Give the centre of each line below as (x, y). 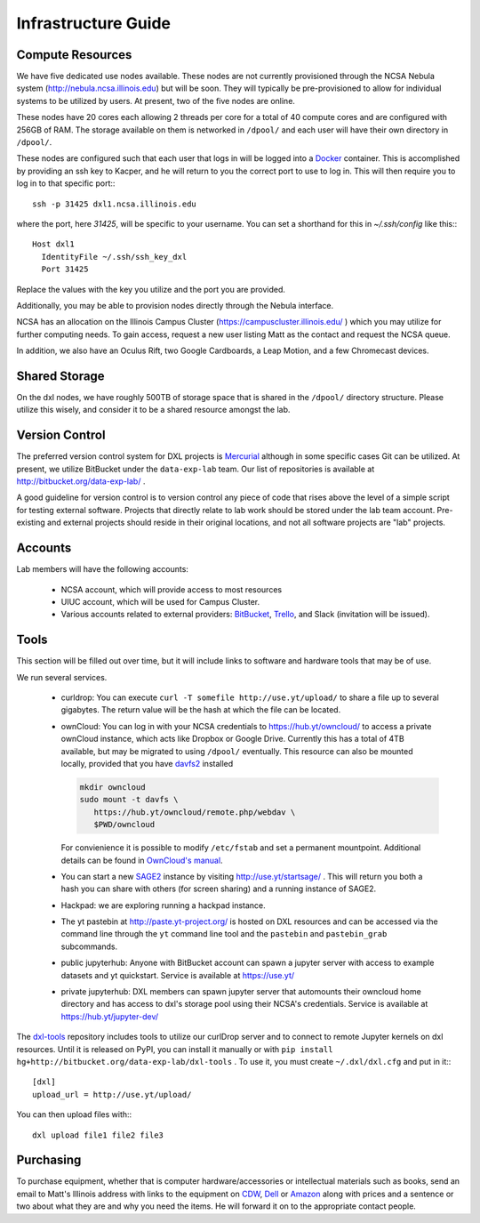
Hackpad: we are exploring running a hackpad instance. (163, 905)
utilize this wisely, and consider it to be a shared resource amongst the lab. (153, 410)
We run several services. (62, 677)
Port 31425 (65, 270)
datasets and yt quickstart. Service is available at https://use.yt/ (178, 975)
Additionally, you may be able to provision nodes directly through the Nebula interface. (175, 305)
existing (31, 523)
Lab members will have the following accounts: (102, 569)
